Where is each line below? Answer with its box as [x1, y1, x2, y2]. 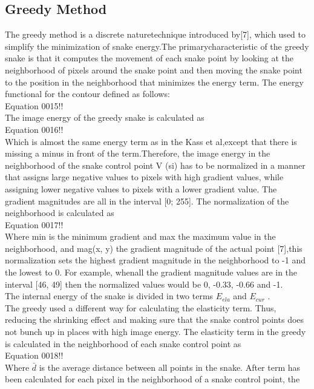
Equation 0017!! [5, 218, 64, 231]
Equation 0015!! [5, 99, 64, 112]
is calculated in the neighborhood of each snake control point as [5, 337, 241, 350]
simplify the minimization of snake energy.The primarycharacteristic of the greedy [5, 39, 309, 52]
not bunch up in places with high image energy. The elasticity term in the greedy [5, 325, 306, 338]
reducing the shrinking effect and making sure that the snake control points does [5, 313, 304, 326]
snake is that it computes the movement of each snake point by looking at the [5, 52, 294, 64]
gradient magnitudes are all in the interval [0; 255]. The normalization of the [5, 194, 289, 207]
